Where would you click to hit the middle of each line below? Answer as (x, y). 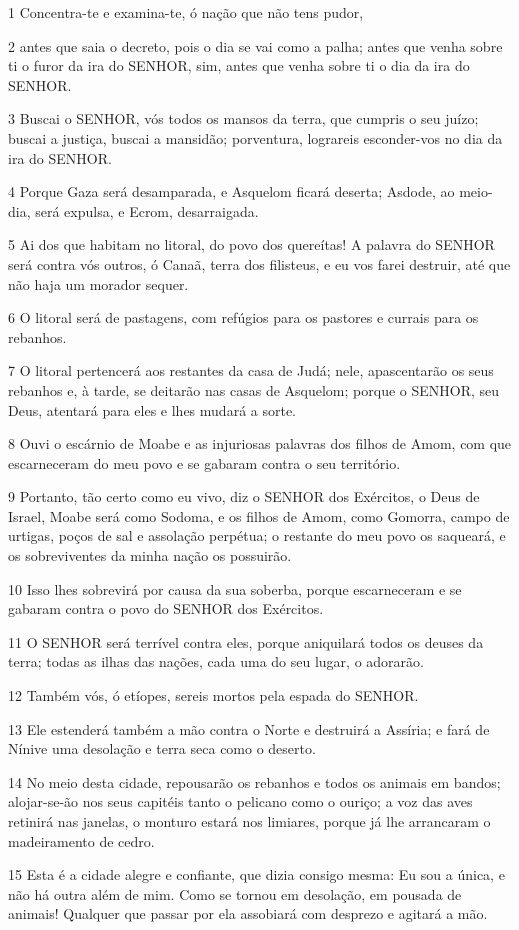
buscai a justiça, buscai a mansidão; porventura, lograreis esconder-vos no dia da (255, 137)
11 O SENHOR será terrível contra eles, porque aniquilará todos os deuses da (246, 641)
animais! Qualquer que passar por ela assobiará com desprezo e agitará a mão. (248, 913)
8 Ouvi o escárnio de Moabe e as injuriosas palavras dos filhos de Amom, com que (260, 443)
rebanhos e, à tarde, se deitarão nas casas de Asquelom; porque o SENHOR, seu (254, 389)
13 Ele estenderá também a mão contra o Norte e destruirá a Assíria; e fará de (249, 728)
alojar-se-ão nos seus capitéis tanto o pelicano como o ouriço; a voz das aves (240, 801)
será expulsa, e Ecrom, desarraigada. (147, 210)
